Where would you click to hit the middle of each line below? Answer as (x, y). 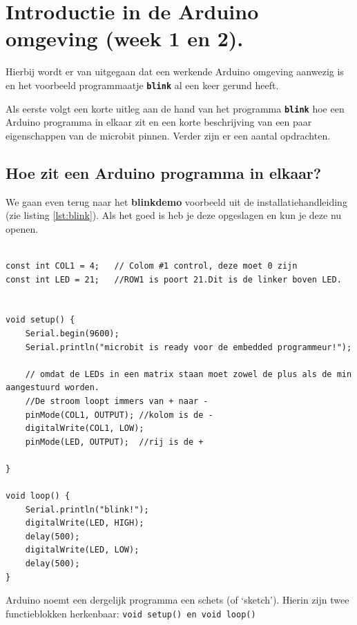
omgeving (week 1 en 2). (125, 38)
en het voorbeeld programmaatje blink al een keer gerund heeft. (142, 85)
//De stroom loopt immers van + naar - (117, 401)
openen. (22, 228)
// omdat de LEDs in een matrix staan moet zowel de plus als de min (189, 374)
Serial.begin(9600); (72, 333)
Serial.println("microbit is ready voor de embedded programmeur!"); (189, 347)
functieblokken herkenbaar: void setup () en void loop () (131, 613)
